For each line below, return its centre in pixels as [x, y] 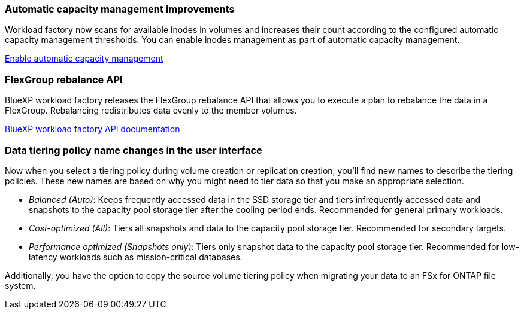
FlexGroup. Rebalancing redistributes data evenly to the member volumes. [151, 111]
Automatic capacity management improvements [120, 9]
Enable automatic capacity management [84, 59]
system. [20, 285]
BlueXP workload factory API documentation [93, 129]
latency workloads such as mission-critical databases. [136, 257]
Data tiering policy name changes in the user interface [134, 150]
